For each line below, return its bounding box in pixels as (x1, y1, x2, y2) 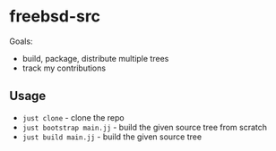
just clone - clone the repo (22, 112, 125, 122)
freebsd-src (9, 6, 101, 27)
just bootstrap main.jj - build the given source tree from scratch (22, 122, 267, 132)
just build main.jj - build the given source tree (22, 131, 203, 142)
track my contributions (22, 63, 106, 73)
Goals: (9, 36, 33, 46)
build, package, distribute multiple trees (22, 53, 169, 63)
